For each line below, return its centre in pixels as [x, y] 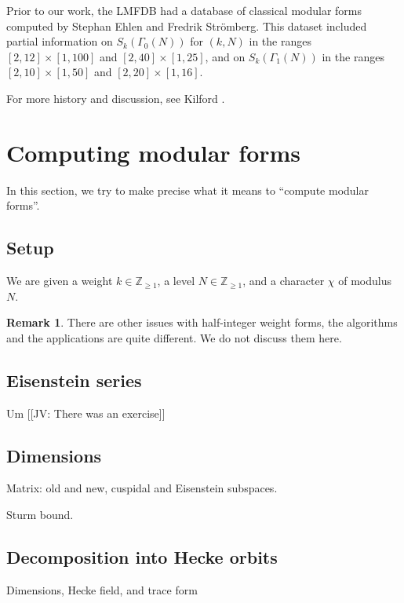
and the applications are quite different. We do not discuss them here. [174, 337]
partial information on [60, 41]
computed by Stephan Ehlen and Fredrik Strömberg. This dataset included [187, 26]
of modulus [365, 281]
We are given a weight [60, 281]
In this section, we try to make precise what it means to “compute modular [187, 190]
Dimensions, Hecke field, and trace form [102, 589]
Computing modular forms [154, 152]
